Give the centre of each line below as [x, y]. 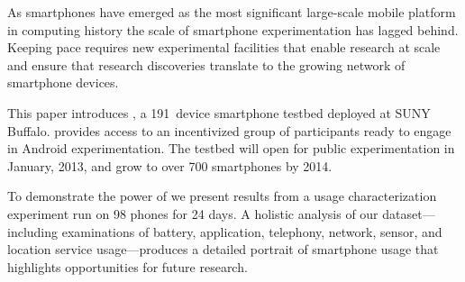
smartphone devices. [63, 82]
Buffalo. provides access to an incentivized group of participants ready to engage [229, 130]
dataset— [409, 213]
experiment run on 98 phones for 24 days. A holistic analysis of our [193, 213]
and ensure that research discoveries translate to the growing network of [206, 64]
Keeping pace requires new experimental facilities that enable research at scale [224, 47]
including [33, 231]
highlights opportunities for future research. [128, 266]
